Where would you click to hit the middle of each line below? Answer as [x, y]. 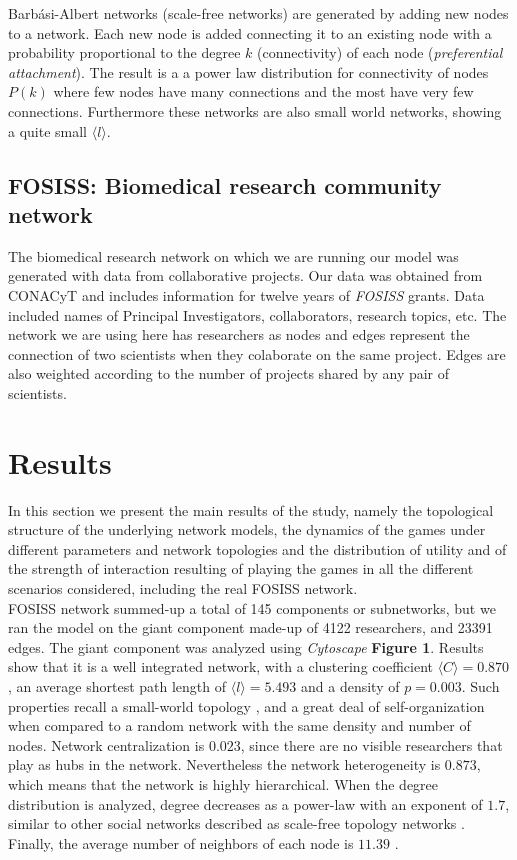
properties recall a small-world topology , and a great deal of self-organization [246, 705]
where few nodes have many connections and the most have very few [263, 91]
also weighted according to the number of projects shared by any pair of [229, 373]
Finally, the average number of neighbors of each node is [181, 842]
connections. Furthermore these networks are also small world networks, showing [255, 110]
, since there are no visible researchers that [371, 744]
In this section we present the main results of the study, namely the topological [251, 509]
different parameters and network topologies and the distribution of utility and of [257, 548]
